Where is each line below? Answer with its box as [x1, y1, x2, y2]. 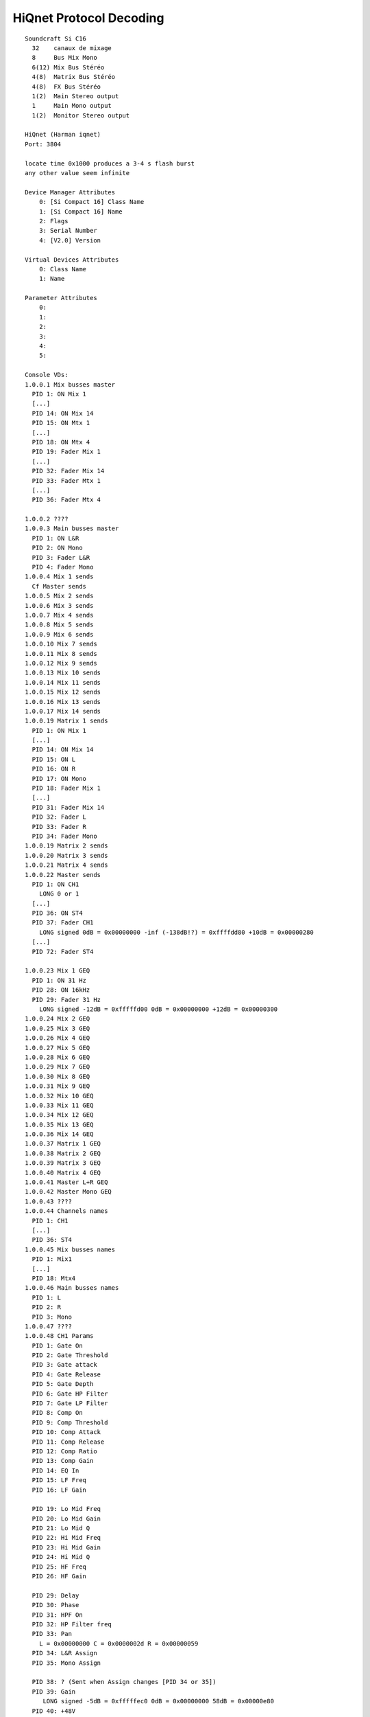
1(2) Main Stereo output [32, 92, 119, 100]
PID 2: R [32, 1304, 62, 1311]
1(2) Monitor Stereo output [32, 111, 130, 120]
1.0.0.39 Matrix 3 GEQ [25, 1159, 101, 1167]
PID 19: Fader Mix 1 [32, 448, 101, 456]
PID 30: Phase [32, 1601, 79, 1609]
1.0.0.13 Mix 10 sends [25, 669, 101, 676]
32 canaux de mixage [32, 44, 112, 52]
